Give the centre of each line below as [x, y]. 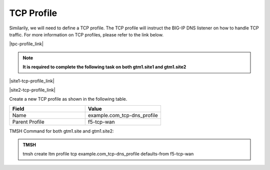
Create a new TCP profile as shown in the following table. [68, 99]
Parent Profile [28, 122]
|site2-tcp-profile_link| [32, 90]
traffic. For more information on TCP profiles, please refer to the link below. [86, 34]
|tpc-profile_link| [26, 44]
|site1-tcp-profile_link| [32, 81]
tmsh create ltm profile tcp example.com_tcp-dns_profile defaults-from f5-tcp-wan [108, 154]
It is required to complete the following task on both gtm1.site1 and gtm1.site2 [104, 67]
